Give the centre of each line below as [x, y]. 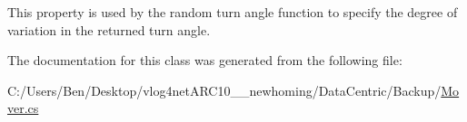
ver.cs [23, 108]
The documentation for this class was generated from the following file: [205, 60]
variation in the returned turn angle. [109, 29]
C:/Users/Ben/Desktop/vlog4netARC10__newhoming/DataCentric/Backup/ [224, 90]
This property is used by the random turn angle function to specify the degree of [233, 12]
